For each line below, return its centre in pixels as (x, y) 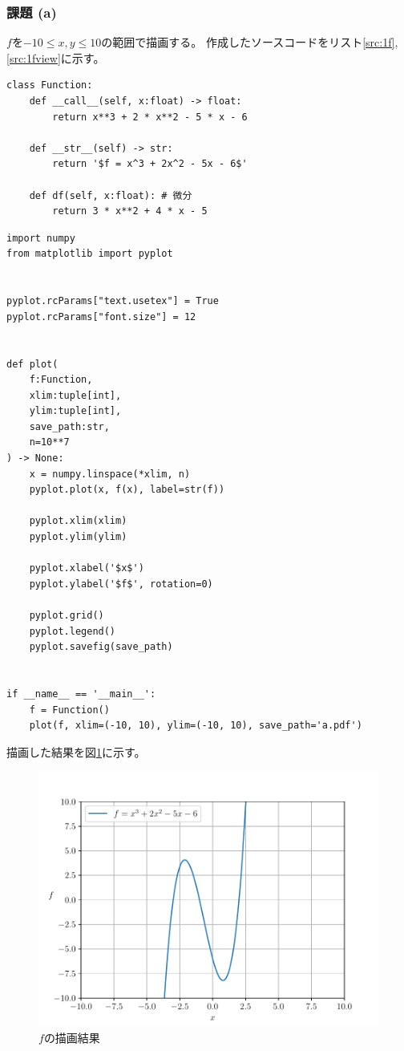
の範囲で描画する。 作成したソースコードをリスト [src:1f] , (250, 42)
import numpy (41, 238)
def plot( (32, 364)
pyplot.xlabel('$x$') (87, 568)
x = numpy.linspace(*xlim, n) (110, 474)
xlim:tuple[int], (75, 395)
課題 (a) (32, 12)
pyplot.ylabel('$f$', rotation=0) (121, 584)
